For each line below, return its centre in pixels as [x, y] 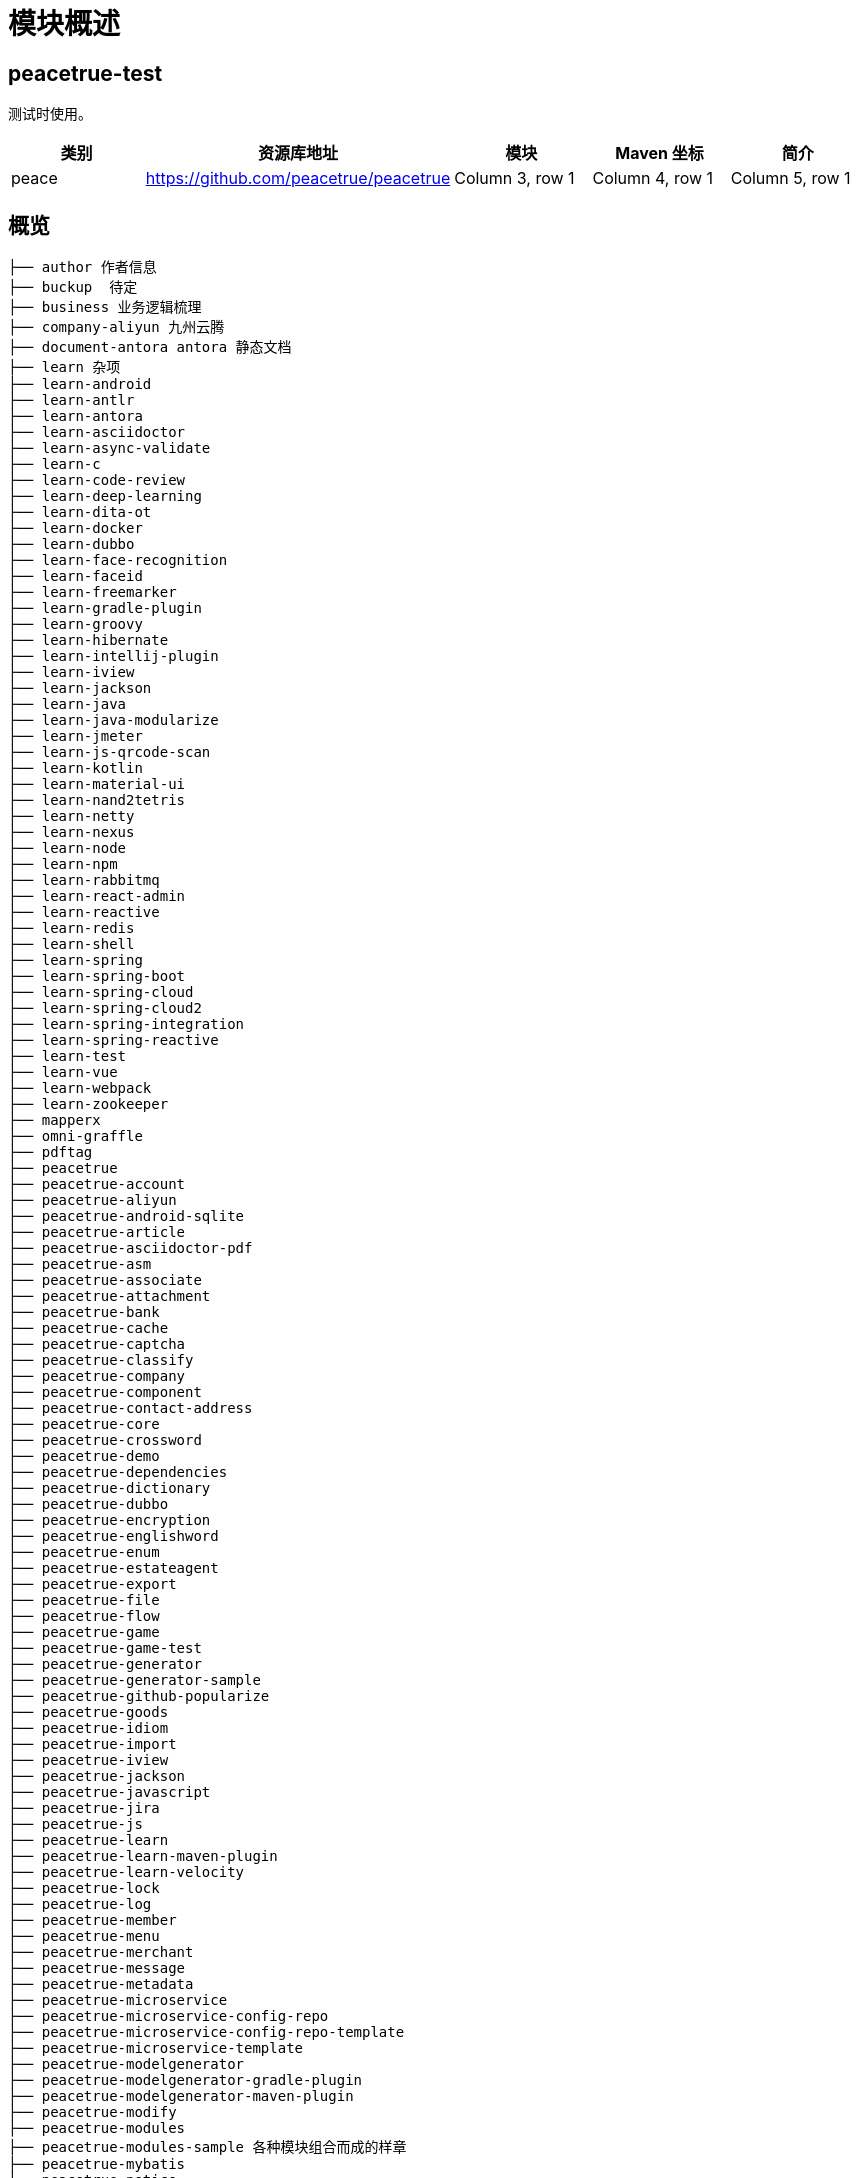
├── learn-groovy [75, 624]
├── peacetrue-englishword [113, 1536]
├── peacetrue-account [97, 1184]
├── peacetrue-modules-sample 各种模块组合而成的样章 [207, 2147]
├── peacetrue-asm [80, 1264]
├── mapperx [54, 1120]
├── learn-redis [71, 928]
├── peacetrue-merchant [101, 1952]
